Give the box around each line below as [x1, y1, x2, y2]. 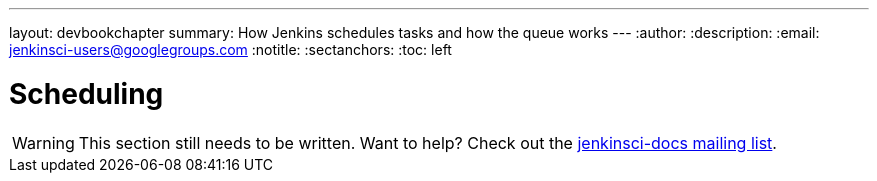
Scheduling [9, 76, 164, 111]
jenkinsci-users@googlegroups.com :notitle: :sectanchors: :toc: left [9, 41, 452, 58]
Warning [12, 132, 75, 153]
